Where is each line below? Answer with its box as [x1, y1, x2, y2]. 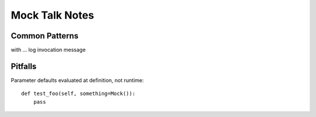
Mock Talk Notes [11, 9, 94, 22]
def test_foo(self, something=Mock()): [21, 90, 136, 97]
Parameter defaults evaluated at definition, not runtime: [11, 76, 144, 84]
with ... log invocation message [11, 47, 86, 54]
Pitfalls [11, 61, 37, 71]
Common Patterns [11, 31, 79, 41]
